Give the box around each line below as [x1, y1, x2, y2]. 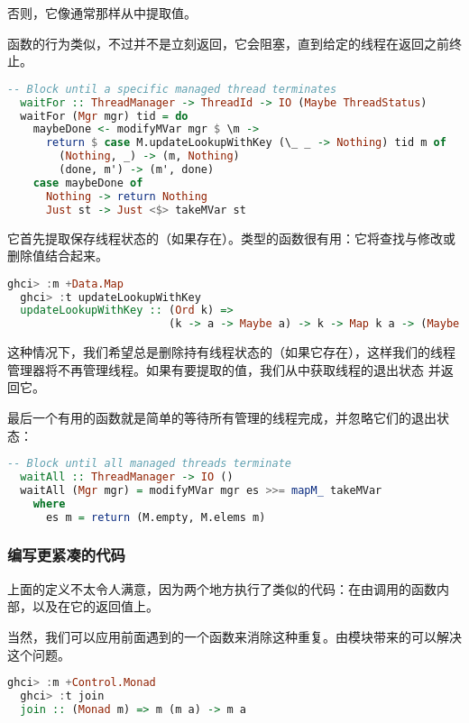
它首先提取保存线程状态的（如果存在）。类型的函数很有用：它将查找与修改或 [7, 228, 455, 247]
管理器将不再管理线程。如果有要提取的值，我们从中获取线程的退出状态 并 [7, 360, 441, 379]
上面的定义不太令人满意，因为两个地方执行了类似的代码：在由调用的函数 [7, 579, 437, 598]
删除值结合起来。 [7, 246, 108, 265]
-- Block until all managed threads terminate [7, 457, 291, 471]
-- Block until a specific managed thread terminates [7, 82, 337, 96]
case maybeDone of [32, 176, 143, 189]
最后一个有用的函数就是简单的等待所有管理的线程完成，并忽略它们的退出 [7, 408, 437, 426]
